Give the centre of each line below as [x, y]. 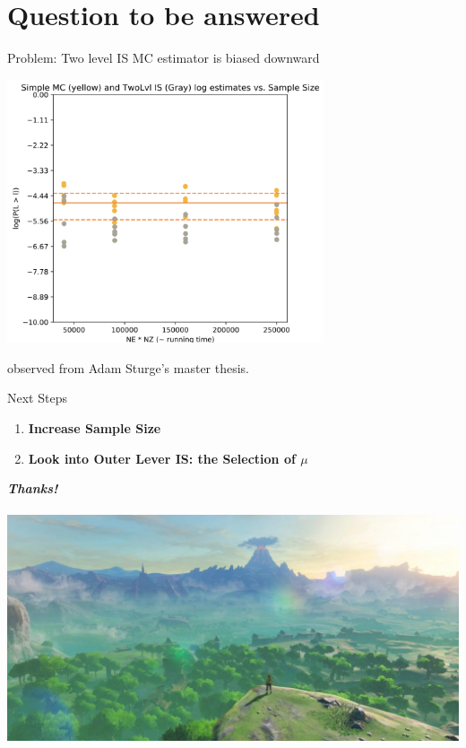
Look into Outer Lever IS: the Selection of [162, 458]
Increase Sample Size [95, 428]
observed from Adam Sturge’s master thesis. [129, 367]
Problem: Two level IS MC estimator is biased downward [164, 58]
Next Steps [37, 398]
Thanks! [33, 488]
